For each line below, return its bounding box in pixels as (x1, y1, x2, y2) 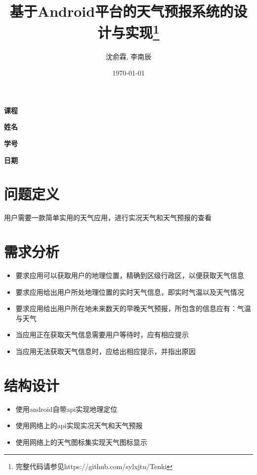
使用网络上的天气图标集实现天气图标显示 (15, 436, 147, 447)
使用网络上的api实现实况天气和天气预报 (15, 420, 143, 431)
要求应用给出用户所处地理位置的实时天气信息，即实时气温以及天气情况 (15, 286, 244, 297)
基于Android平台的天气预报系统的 (9, 1, 234, 21)
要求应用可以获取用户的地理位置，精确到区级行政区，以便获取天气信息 (15, 270, 244, 280)
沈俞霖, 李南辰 (105, 51, 152, 61)
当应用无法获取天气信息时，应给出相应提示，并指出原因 (15, 346, 196, 356)
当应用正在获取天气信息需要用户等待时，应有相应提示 (15, 329, 189, 340)
